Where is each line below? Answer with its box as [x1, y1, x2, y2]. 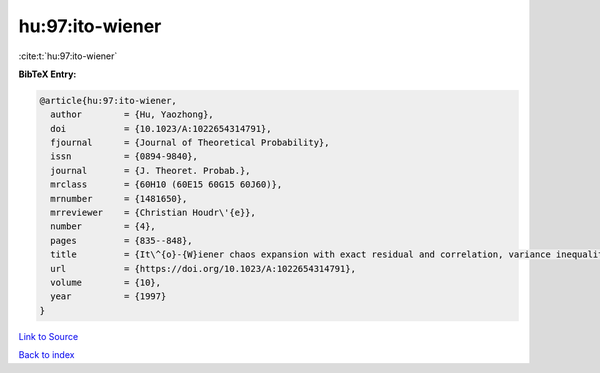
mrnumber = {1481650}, [50, 193, 188, 204]
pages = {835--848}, [50, 235, 194, 246]
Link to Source [18, 330, 79, 342]
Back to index [18, 349, 75, 361]
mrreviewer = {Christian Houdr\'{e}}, [50, 207, 257, 219]
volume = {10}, [50, 277, 162, 288]
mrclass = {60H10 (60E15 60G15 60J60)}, [50, 179, 283, 190]
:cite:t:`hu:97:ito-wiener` [18, 50, 118, 62]
